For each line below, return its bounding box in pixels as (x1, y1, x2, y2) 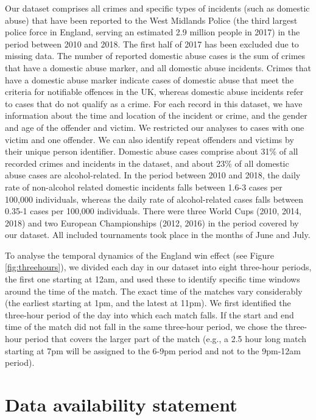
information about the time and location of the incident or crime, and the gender (5, 109, 307, 122)
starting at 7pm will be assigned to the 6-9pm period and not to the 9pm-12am (5, 344, 301, 357)
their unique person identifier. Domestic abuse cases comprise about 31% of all (5, 145, 298, 158)
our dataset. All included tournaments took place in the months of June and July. (5, 228, 311, 241)
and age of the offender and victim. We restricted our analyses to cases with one (5, 121, 304, 133)
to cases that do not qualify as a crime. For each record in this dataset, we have (5, 97, 303, 110)
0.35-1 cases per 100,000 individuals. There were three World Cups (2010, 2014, (5, 205, 301, 217)
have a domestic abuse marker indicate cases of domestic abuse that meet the (5, 73, 294, 86)
